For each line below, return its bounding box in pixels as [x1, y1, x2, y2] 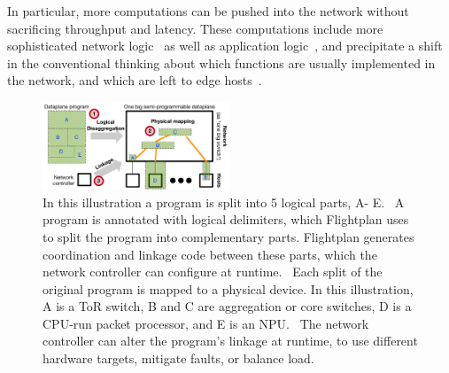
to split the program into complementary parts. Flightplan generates [43, 227, 414, 245]
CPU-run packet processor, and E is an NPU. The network [43, 314, 369, 332]
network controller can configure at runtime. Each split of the [43, 262, 383, 281]
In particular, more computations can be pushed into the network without [7, 2, 409, 19]
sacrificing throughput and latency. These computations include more [7, 19, 383, 37]
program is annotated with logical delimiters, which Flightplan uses [43, 210, 409, 229]
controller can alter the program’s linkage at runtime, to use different [43, 331, 418, 350]
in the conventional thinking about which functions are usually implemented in [7, 53, 436, 72]
